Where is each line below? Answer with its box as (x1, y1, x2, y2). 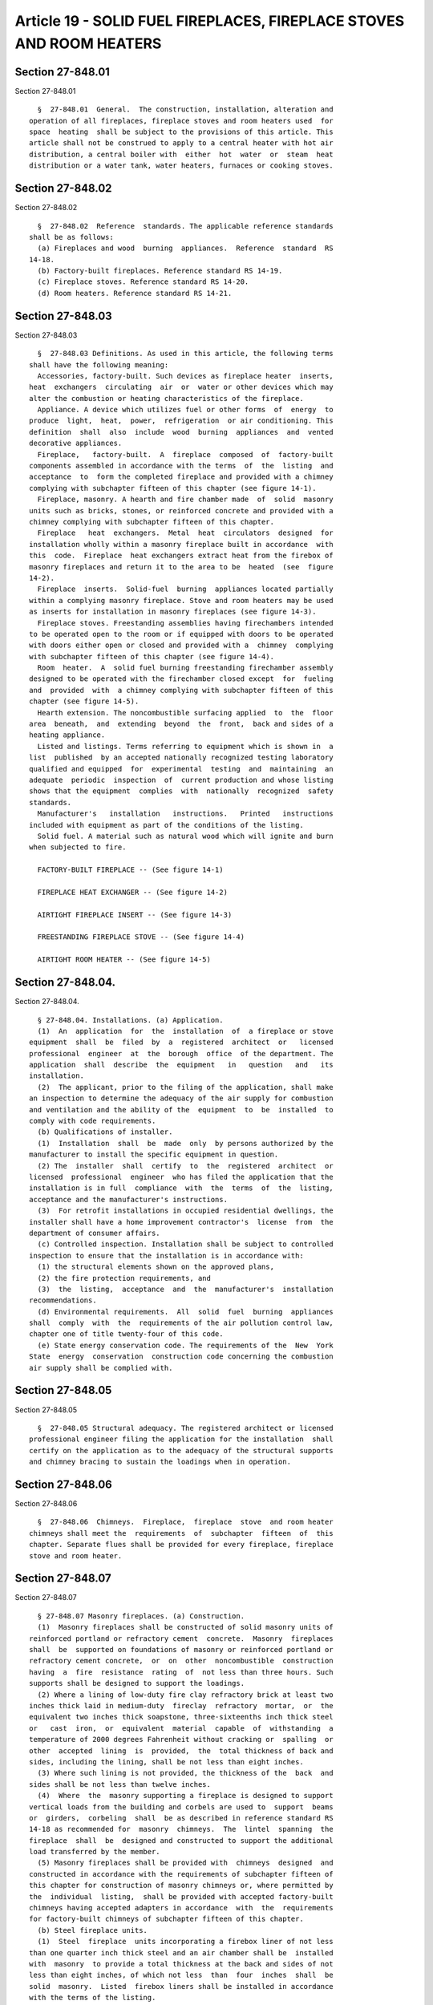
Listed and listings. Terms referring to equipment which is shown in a (37, 742, 334, 751)
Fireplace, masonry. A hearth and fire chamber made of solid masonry (37, 495, 334, 504)
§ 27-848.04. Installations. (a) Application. (37, 1015, 224, 1024)
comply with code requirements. (29, 1116, 156, 1126)
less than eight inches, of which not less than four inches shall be (29, 1971, 334, 1980)
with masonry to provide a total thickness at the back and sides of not (29, 1959, 334, 1968)
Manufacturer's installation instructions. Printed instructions (37, 809, 334, 818)
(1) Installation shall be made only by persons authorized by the (37, 1139, 334, 1148)
